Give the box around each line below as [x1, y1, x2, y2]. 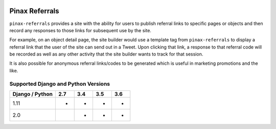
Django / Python [12, 91, 53, 97]
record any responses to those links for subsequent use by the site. [9, 27, 152, 33]
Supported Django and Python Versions [9, 80, 110, 87]
